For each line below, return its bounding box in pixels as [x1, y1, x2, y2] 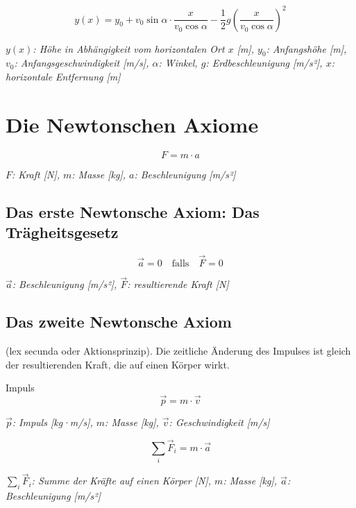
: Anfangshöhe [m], [266, 41, 347, 56]
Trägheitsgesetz [6, 221, 119, 242]
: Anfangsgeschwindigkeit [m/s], [14, 56, 149, 70]
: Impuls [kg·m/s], [12, 415, 93, 430]
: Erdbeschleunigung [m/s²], [205, 56, 323, 70]
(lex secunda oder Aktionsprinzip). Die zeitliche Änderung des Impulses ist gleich [6, 344, 351, 358]
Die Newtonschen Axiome [6, 110, 259, 138]
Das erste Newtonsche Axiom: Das [6, 201, 260, 222]
